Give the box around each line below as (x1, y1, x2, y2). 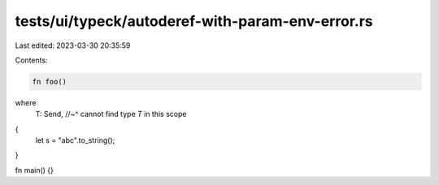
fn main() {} (15, 165, 54, 174)
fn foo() (32, 77, 67, 86)
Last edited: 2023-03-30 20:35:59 (15, 41, 131, 50)
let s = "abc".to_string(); (35, 136, 115, 145)
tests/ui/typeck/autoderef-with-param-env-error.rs (15, 12, 373, 30)
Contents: (15, 55, 48, 65)
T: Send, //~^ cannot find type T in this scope (35, 110, 187, 119)
